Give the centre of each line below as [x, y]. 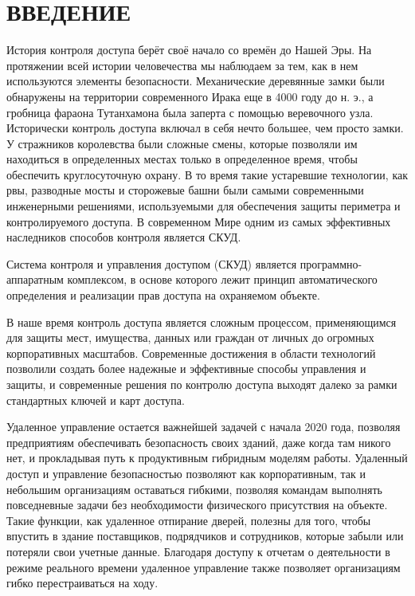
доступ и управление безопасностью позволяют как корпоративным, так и [186, 473]
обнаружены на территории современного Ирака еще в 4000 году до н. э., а [190, 96]
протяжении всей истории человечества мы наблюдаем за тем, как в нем [182, 65]
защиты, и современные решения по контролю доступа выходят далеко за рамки [202, 384]
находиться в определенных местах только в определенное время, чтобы [182, 159]
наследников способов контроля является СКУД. [124, 237]
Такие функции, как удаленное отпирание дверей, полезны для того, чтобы [189, 520]
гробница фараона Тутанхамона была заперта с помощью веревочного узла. [190, 112]
